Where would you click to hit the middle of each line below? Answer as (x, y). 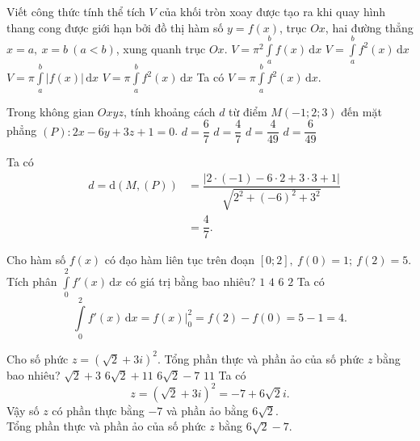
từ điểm (248, 111)
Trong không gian (50, 111)
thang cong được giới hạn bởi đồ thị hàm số (115, 27)
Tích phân (32, 281)
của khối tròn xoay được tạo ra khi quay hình (273, 11)
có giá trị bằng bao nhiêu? (191, 281)
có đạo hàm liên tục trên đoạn (180, 260)
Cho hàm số (36, 260)
